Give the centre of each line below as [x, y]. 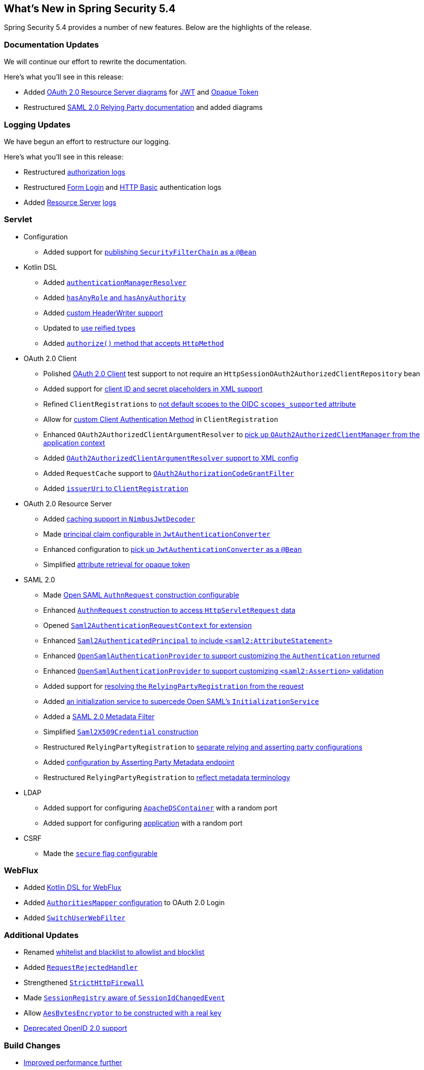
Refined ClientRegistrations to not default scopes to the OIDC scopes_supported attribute [199, 404]
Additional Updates [41, 935]
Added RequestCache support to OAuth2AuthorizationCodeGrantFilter [169, 473]
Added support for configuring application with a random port [143, 823]
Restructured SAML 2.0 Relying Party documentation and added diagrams [143, 107]
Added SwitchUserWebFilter [75, 918]
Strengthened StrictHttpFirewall [84, 983]
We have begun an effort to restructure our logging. [87, 141]
